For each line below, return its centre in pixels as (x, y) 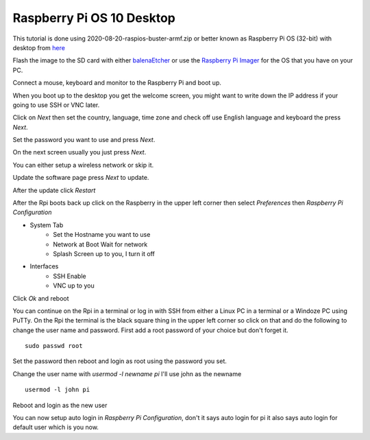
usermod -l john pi (58, 390)
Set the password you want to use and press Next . (84, 140)
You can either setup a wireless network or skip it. (83, 165)
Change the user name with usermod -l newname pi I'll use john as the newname (127, 373)
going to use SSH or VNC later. (56, 105)
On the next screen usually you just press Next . (79, 152)
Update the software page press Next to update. (81, 178)
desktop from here (39, 47)
